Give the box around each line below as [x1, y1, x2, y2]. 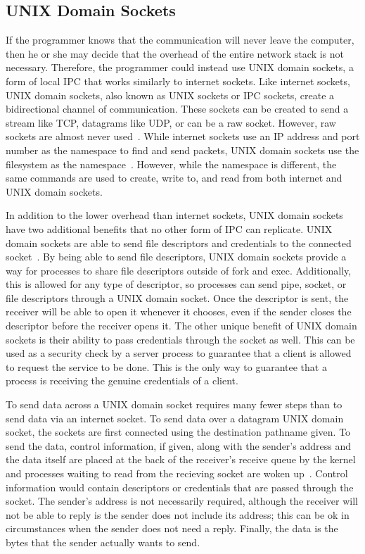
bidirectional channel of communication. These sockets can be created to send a [6, 101, 349, 116]
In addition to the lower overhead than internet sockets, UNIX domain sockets [6, 208, 343, 222]
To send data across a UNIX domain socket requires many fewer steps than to [6, 397, 342, 412]
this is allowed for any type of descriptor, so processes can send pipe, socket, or [6, 277, 347, 291]
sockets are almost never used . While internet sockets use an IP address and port [6, 129, 360, 144]
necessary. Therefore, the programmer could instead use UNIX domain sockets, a [6, 60, 354, 75]
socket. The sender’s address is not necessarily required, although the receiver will [6, 493, 358, 508]
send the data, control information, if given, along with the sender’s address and [6, 438, 351, 453]
